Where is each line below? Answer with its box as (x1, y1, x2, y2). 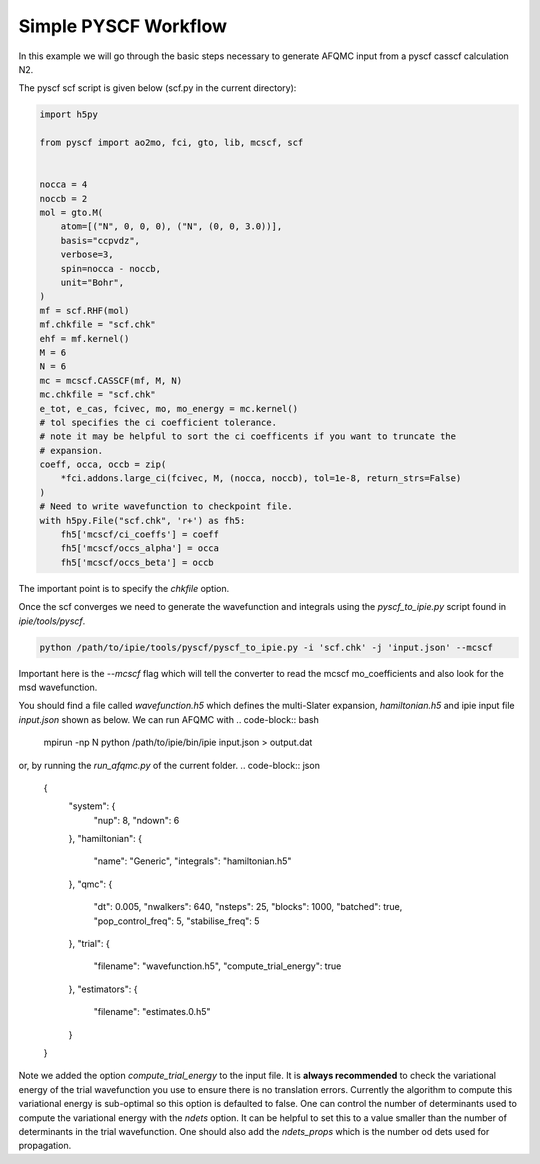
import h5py (39, 109, 99, 120)
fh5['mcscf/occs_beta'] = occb (60, 556, 214, 568)
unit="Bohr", (60, 277, 125, 288)
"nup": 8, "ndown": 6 (93, 814, 180, 826)
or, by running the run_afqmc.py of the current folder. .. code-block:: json (18, 759, 320, 771)
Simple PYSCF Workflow (18, 15, 227, 37)
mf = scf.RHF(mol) (39, 305, 130, 316)
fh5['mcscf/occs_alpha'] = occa (60, 543, 220, 554)
